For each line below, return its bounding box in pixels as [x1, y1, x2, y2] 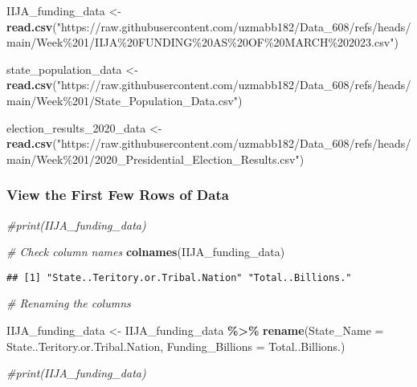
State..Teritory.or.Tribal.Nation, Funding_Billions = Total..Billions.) [6, 337, 345, 354]
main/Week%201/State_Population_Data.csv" [6, 92, 239, 108]
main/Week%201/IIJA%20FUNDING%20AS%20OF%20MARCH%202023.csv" [6, 34, 395, 51]
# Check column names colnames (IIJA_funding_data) [6, 243, 285, 260]
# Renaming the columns [6, 295, 131, 312]
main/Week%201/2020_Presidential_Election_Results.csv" [6, 150, 300, 167]
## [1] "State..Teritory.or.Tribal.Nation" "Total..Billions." [6, 271, 352, 283]
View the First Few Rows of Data [6, 185, 229, 205]
